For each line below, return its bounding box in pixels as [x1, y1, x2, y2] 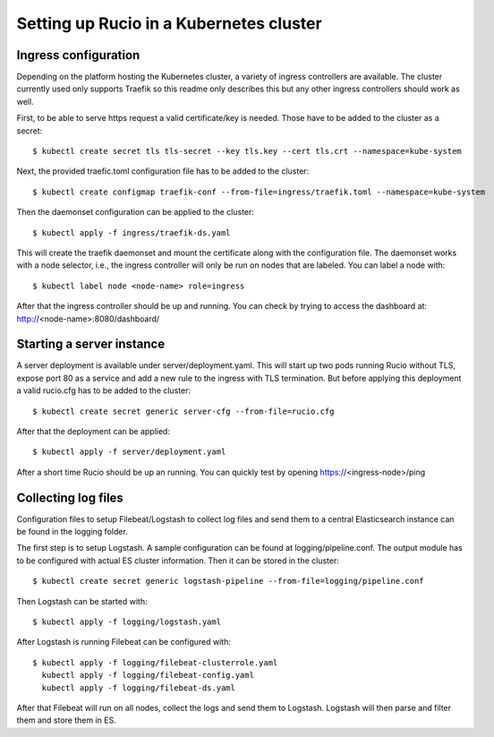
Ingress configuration [16, 47, 141, 63]
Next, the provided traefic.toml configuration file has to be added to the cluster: [16, 166, 310, 176]
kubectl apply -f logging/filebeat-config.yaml [41, 670, 255, 681]
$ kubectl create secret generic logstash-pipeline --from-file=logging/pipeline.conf [32, 576, 424, 587]
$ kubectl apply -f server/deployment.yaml [32, 447, 226, 457]
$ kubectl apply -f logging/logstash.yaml [32, 617, 222, 627]
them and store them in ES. [16, 715, 116, 725]
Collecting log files [16, 490, 124, 505]
